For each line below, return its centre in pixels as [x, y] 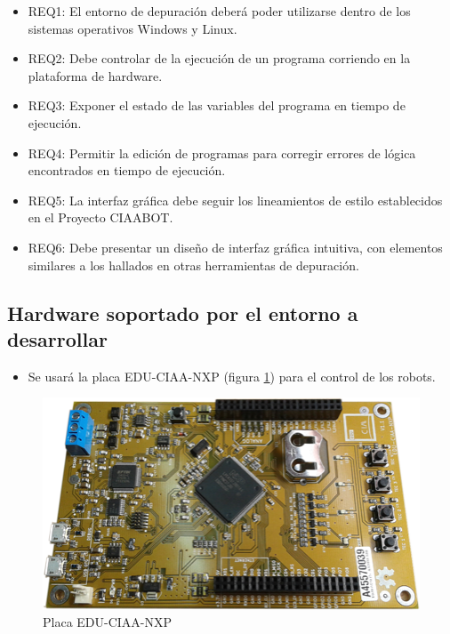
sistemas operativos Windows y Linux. [133, 28]
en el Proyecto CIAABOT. [100, 217]
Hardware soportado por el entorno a [183, 313]
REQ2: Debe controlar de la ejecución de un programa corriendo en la [219, 58]
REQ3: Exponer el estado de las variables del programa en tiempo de [217, 105]
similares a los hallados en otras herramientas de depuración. [193, 265]
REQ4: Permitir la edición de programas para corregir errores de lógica [222, 152]
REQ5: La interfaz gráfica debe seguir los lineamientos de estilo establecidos [235, 200]
